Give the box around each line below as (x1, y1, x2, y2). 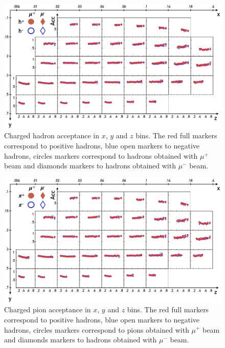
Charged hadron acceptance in (4, 130, 99, 141)
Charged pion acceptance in (4, 304, 91, 315)
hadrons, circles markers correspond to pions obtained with (4, 324, 189, 335)
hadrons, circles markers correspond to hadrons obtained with (4, 150, 198, 161)
